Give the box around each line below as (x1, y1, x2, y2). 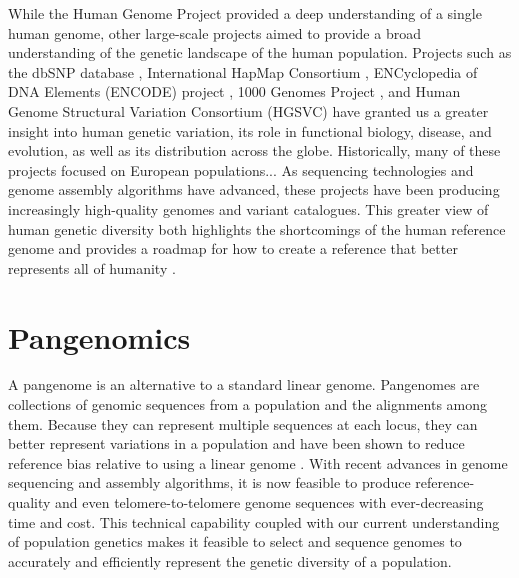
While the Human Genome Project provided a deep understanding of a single (8, 3, 482, 23)
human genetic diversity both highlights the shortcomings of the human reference (8, 218, 506, 239)
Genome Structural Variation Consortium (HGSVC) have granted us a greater (8, 100, 489, 121)
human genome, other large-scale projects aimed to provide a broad (8, 22, 421, 43)
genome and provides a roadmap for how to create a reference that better (8, 238, 458, 259)
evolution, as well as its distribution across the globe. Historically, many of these (8, 140, 501, 161)
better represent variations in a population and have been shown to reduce (8, 433, 465, 454)
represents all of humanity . (8, 257, 176, 278)
